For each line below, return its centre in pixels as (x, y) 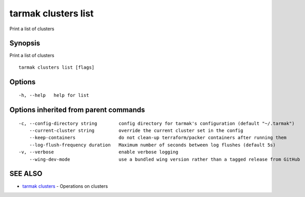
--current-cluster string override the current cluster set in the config (136, 131)
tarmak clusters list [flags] (57, 67)
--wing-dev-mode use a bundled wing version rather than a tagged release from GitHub (165, 159)
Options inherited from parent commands (77, 110)
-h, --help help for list (54, 95)
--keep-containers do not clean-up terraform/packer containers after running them (158, 138)
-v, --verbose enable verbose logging (99, 152)
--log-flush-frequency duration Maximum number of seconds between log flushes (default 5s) (152, 145)
